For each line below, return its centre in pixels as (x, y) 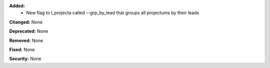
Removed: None (26, 40)
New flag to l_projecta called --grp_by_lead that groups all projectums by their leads (113, 13)
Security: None (25, 59)
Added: (17, 6)
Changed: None (26, 22)
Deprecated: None (29, 31)
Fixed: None (22, 49)
